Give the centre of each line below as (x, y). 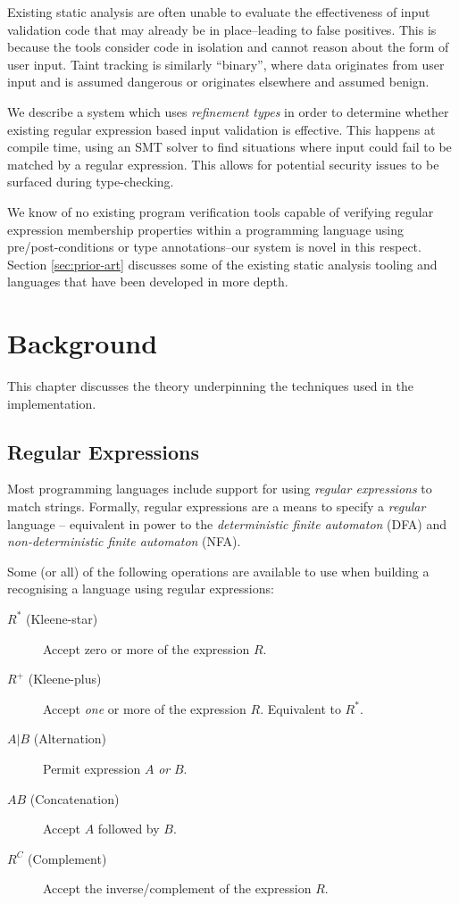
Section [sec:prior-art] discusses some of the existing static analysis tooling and (222, 264)
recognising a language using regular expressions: (141, 589)
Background (83, 343)
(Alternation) (70, 738)
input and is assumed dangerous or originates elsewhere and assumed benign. (218, 82)
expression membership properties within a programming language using (205, 229)
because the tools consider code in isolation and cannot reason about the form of (228, 47)
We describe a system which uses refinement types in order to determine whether (228, 111)
